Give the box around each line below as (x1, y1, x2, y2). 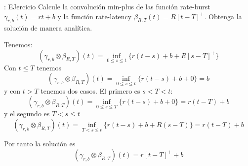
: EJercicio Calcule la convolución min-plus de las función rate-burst (4, 1, 210, 11)
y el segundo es (4, 108, 50, 119)
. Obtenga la (204, 11, 242, 21)
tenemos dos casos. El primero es (41, 85, 140, 96)
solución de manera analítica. (4, 23, 92, 33)
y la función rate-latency (57, 11, 132, 21)
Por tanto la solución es (4, 138, 76, 149)
